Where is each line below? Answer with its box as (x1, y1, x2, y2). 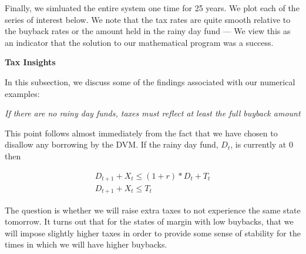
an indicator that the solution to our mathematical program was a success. (5, 36, 274, 48)
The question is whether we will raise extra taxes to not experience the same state (5, 203, 301, 216)
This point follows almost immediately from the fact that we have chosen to (5, 126, 278, 139)
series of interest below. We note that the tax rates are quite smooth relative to (5, 13, 291, 25)
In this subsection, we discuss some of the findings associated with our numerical (5, 75, 295, 88)
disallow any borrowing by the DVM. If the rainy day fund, (5, 138, 218, 151)
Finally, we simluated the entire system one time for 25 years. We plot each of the (5, 2, 300, 14)
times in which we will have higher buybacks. (5, 238, 167, 250)
